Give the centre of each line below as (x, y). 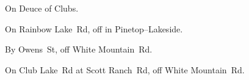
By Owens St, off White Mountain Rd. (79, 49)
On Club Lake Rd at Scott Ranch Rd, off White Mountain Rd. (125, 69)
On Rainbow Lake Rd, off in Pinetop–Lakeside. (94, 28)
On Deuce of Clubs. (42, 8)
